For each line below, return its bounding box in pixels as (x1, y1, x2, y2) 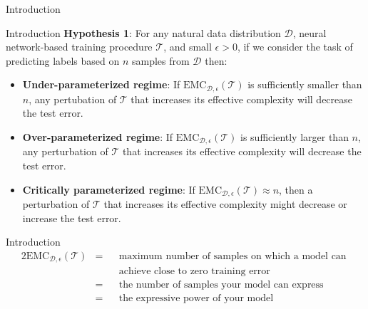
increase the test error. (22, 210, 121, 225)
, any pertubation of (29, 91, 117, 106)
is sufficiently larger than (240, 130, 349, 145)
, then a (279, 182, 313, 197)
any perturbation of (22, 144, 108, 159)
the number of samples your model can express (118, 280, 324, 290)
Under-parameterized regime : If (22, 77, 180, 92)
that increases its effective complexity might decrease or (103, 197, 347, 211)
